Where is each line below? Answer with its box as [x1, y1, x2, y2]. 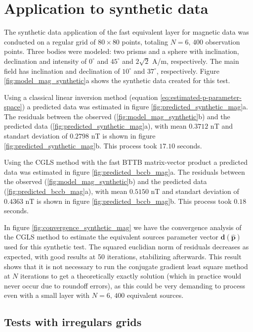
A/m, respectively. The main [152, 55, 239, 66]
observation [205, 36, 240, 47]
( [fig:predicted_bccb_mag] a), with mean [4, 186, 127, 196]
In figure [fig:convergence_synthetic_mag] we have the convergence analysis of [4, 222, 242, 232]
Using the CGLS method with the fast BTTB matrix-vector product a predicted [4, 157, 248, 167]
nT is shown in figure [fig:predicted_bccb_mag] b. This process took [25, 195, 232, 206]
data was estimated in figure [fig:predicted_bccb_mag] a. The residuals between [4, 166, 245, 177]
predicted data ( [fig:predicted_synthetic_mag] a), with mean [4, 121, 187, 131]
